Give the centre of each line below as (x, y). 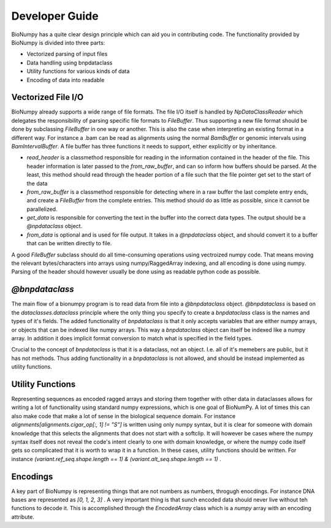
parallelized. (42, 209)
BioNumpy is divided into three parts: (58, 42)
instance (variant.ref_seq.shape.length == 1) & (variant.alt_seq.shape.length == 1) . (116, 459)
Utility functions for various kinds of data (78, 71)
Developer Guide (55, 16)
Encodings (32, 476)
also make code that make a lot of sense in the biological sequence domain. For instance (124, 416)
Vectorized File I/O (48, 97)
